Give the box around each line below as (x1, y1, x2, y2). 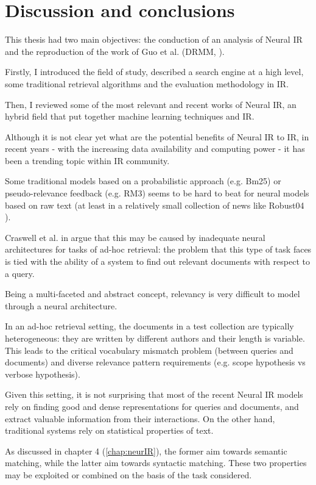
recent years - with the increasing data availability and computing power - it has (5, 142, 305, 155)
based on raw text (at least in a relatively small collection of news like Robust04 (5, 198, 304, 211)
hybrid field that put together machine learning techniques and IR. (5, 110, 255, 123)
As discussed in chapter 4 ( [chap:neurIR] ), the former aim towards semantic (5, 444, 287, 457)
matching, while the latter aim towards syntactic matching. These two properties (5, 456, 307, 469)
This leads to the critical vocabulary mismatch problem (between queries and (5, 343, 293, 356)
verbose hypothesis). (5, 367, 80, 380)
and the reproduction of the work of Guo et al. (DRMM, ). (5, 45, 225, 57)
